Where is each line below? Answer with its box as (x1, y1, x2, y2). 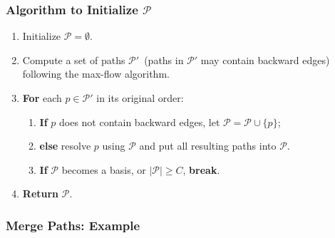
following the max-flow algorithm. (22, 66, 170, 81)
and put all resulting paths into (139, 138, 277, 153)
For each (22, 90, 62, 105)
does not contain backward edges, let (59, 114, 220, 129)
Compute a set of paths (22, 52, 125, 67)
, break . (182, 162, 220, 177)
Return (22, 186, 59, 201)
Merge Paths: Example (6, 216, 140, 234)
